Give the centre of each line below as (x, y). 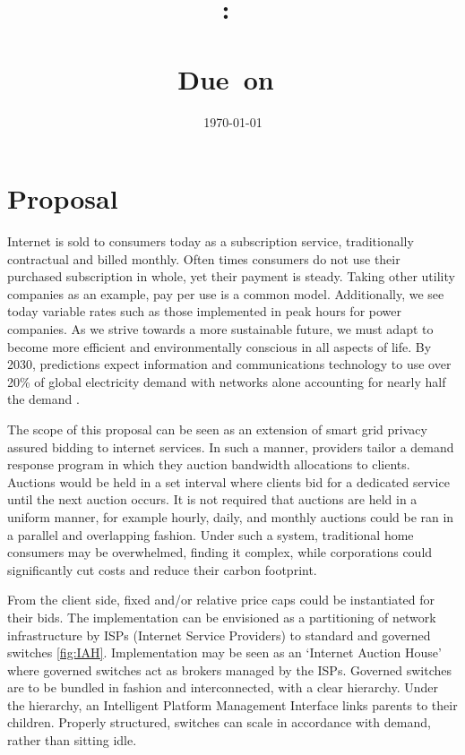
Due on (226, 78)
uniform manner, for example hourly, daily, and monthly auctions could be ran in (231, 516)
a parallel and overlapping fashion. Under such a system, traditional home (211, 534)
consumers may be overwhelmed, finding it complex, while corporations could (220, 552)
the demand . (43, 399)
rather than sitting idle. (72, 740)
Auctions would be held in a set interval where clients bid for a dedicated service (228, 481)
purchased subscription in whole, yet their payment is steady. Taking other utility (231, 276)
